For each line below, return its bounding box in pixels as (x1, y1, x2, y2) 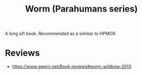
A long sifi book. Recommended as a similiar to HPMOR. (5, 30, 117, 37)
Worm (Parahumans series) (25, 3, 138, 15)
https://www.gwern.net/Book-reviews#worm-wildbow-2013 (12, 64, 132, 70)
